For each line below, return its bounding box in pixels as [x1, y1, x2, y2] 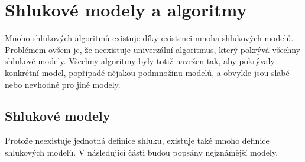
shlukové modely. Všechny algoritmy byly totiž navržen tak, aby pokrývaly [5, 55, 275, 67]
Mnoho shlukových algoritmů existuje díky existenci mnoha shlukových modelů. [5, 32, 294, 44]
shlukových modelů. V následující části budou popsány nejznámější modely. [5, 146, 278, 158]
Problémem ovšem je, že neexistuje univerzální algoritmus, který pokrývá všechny [5, 43, 301, 55]
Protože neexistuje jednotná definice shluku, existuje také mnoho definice [5, 134, 270, 147]
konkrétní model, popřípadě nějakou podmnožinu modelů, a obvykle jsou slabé [5, 66, 290, 78]
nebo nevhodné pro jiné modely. [5, 78, 121, 90]
